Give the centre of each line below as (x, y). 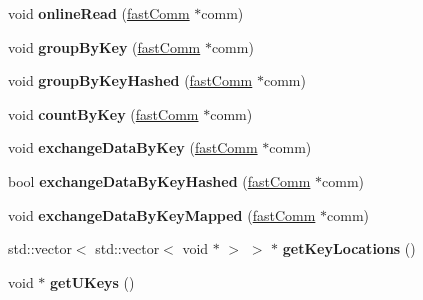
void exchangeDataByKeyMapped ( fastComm (162, 214)
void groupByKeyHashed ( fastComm (130, 80)
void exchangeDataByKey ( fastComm (133, 147)
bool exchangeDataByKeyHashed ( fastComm (159, 180)
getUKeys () (92, 281)
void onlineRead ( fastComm (99, 13)
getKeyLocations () (349, 248)
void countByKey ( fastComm (103, 113)
